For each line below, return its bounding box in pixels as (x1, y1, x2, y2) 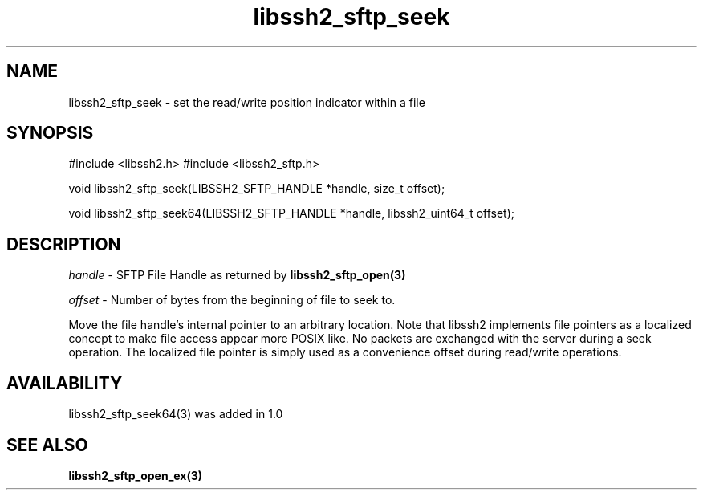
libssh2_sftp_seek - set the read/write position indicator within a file (68, 95, 425, 109)
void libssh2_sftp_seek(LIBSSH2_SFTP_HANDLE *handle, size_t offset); (68, 181, 445, 196)
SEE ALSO (6, 434, 88, 455)
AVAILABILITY (6, 372, 123, 393)
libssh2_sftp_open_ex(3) (68, 468, 203, 482)
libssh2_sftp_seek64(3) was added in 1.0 (68, 407, 283, 421)
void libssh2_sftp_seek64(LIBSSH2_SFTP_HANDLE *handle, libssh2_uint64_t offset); (68, 206, 515, 221)
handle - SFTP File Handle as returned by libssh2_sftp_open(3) (68, 268, 406, 283)
